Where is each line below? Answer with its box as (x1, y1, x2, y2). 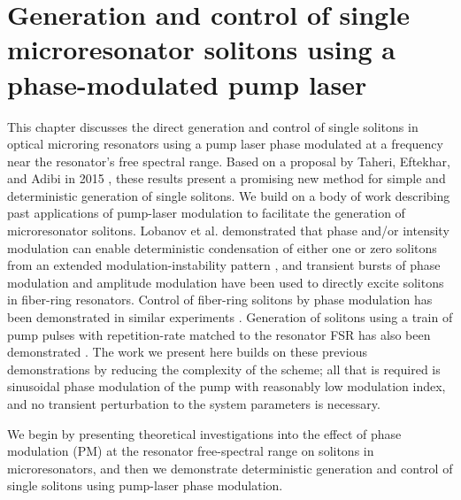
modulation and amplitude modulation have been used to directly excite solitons (7, 273, 444, 291)
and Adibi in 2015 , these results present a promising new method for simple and (7, 169, 446, 188)
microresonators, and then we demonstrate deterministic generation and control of (7, 458, 453, 477)
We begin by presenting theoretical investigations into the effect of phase (7, 424, 402, 442)
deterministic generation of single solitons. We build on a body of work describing (7, 186, 450, 204)
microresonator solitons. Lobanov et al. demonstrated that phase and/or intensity (7, 221, 449, 240)
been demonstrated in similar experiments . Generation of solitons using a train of (7, 308, 453, 327)
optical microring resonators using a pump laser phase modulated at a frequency (7, 135, 443, 153)
